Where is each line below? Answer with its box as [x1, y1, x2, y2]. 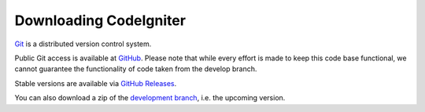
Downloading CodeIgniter [14, 12, 187, 29]
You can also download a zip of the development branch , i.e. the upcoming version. [14, 93, 286, 103]
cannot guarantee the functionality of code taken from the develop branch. [14, 64, 257, 74]
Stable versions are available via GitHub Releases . [14, 78, 177, 88]
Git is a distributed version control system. [14, 39, 152, 49]
